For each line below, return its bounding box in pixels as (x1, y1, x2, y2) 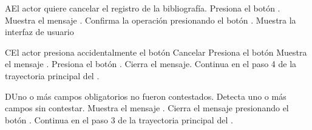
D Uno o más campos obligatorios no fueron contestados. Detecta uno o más (5, 89, 287, 102)
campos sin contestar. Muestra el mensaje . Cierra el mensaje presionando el (5, 102, 289, 114)
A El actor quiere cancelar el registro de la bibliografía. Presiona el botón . (5, 2, 280, 14)
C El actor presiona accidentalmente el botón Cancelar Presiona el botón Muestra (5, 45, 307, 58)
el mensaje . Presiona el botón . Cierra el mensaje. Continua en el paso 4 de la (5, 57, 297, 70)
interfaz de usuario (5, 25, 74, 38)
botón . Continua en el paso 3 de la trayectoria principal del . (5, 113, 233, 126)
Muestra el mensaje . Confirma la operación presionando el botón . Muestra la (5, 13, 296, 26)
